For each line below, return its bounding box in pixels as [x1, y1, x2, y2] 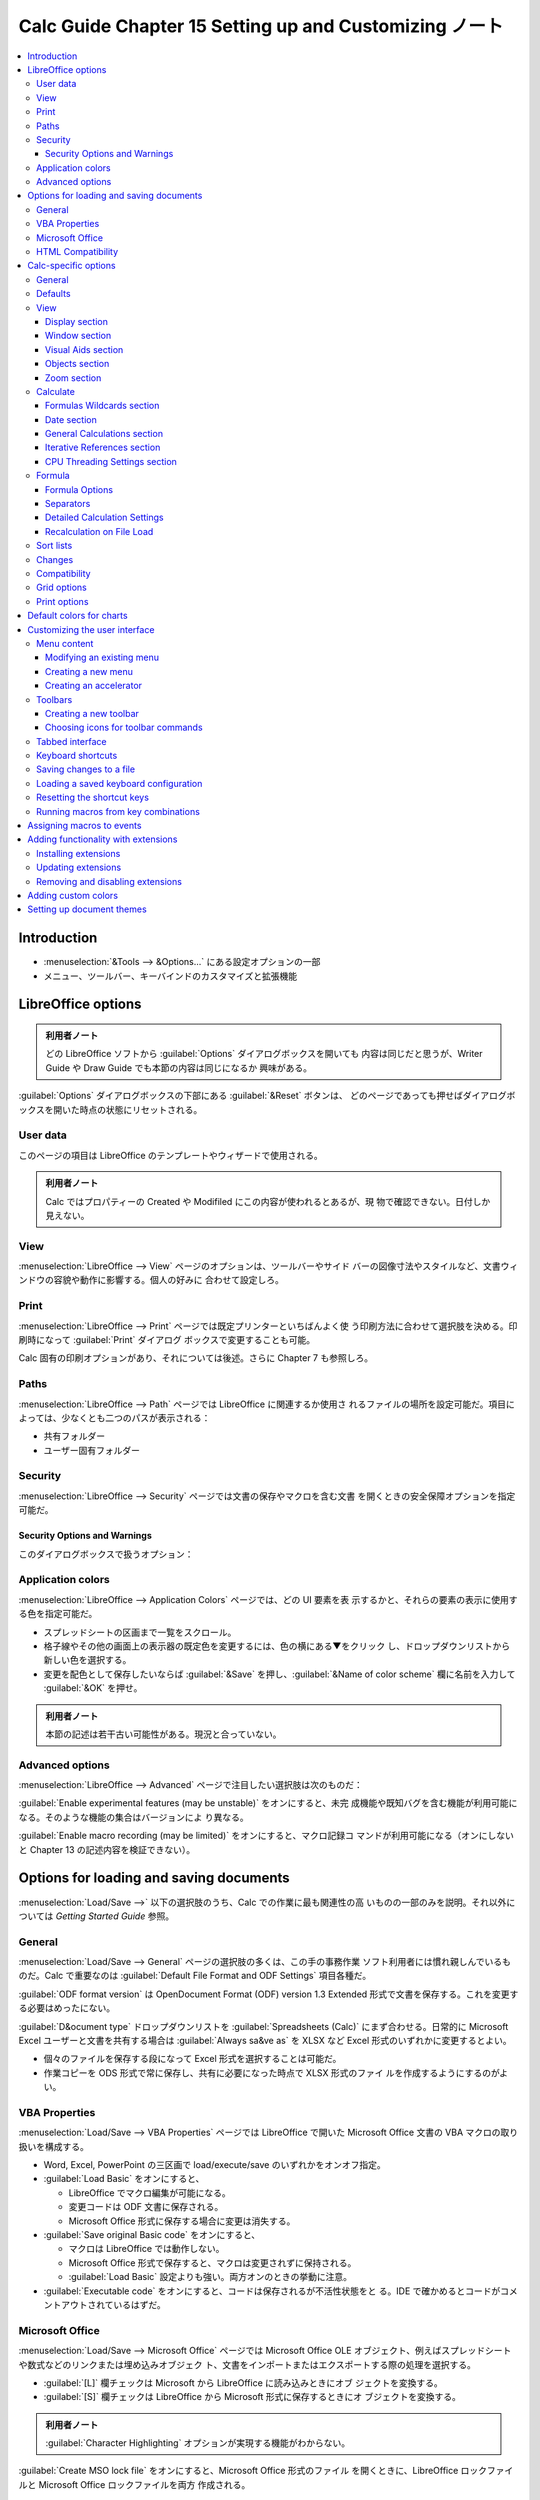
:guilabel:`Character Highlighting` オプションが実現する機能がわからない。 [45, 2437, 351, 2449]
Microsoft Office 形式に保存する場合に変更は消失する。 [68, 2215, 296, 2227]
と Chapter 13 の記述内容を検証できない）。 [18, 1843, 195, 1855]
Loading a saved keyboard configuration [36, 777, 203, 789]
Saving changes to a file [36, 763, 135, 775]
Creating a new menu [45, 665, 134, 677]
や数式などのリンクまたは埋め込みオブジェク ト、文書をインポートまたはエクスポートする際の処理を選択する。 [18, 2358, 477, 2370]
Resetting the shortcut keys [36, 791, 150, 804]
